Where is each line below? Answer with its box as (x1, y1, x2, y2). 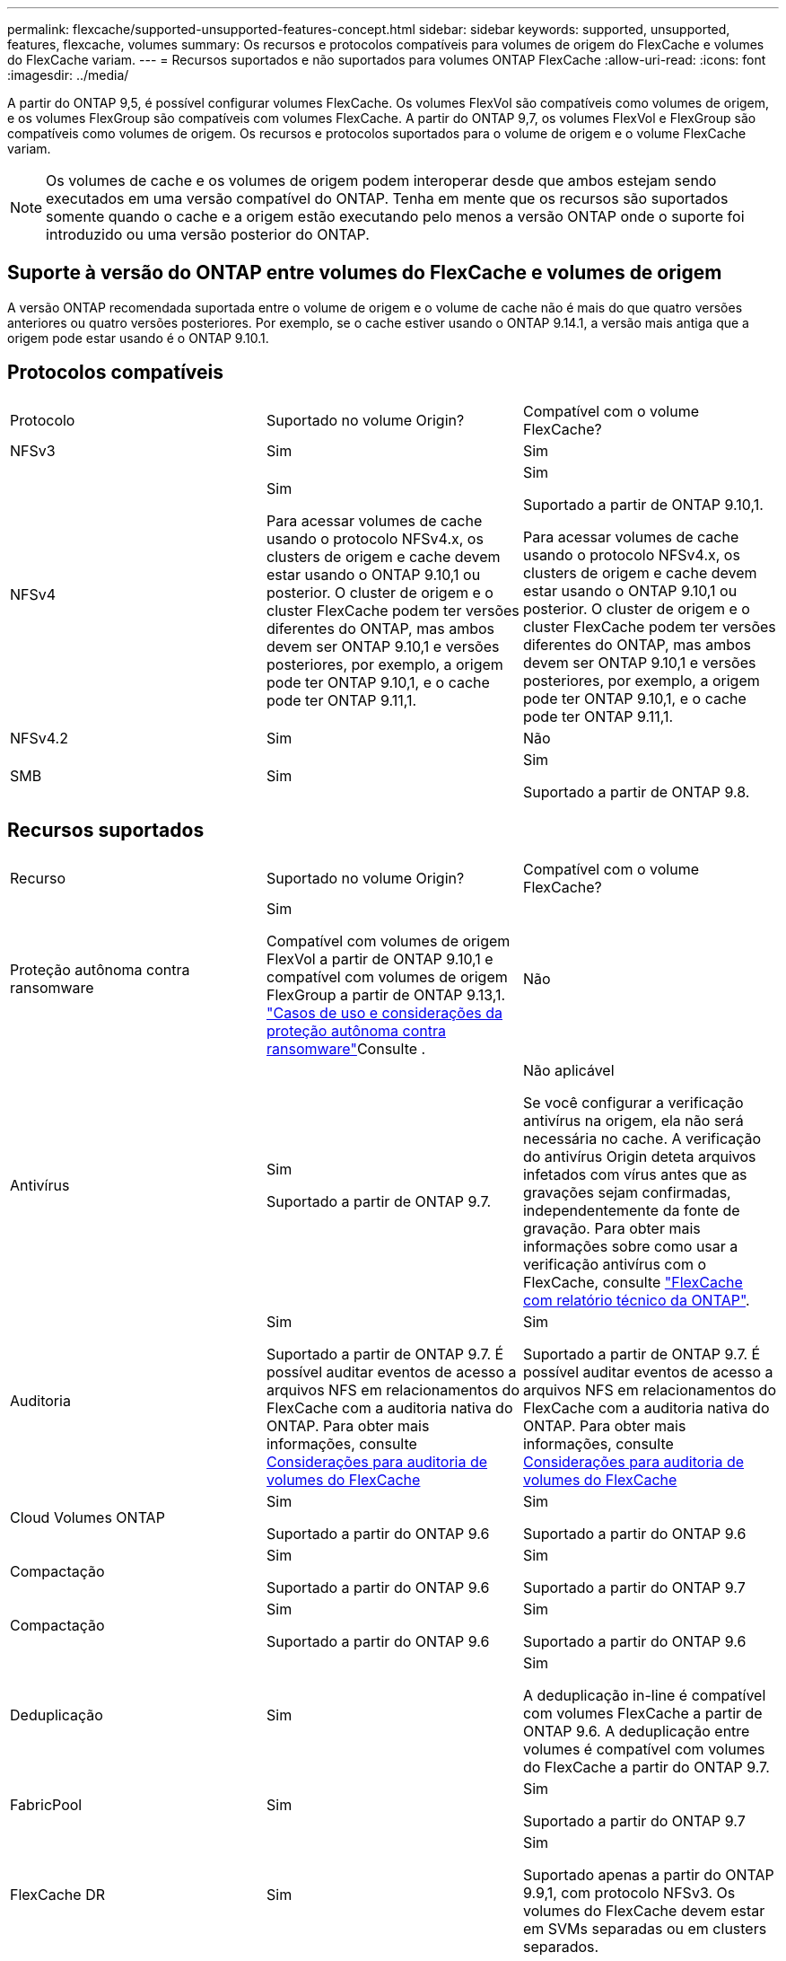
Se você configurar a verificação (522, 1093, 744, 1112)
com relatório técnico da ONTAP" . (522, 1290, 750, 1309)
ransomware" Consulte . (266, 1039, 426, 1058)
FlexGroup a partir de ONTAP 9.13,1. (266, 985, 506, 1004)
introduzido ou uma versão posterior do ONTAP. (46, 225, 370, 243)
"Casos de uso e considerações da (266, 1003, 502, 1022)
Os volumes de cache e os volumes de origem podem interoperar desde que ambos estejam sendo (46, 171, 717, 189)
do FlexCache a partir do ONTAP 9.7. (522, 1757, 770, 1776)
